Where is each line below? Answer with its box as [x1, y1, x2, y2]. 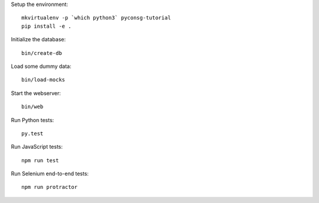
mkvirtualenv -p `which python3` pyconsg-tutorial [21, 15, 171, 21]
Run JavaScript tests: [11, 143, 63, 150]
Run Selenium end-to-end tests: [11, 170, 89, 177]
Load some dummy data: [11, 63, 71, 70]
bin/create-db [21, 50, 62, 56]
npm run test [21, 157, 59, 163]
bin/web [21, 103, 44, 110]
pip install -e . [21, 22, 71, 30]
